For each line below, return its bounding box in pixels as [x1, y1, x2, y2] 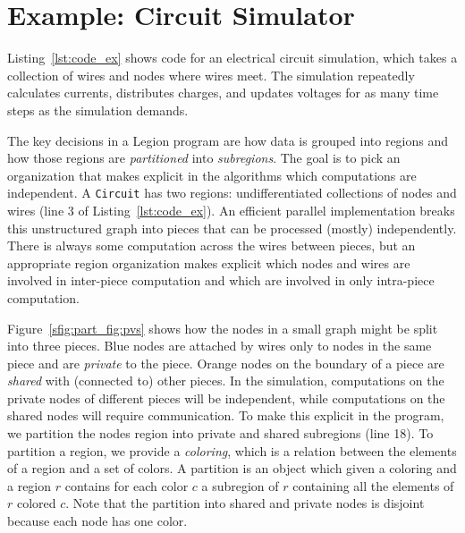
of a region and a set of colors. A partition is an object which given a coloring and [7, 459, 457, 478]
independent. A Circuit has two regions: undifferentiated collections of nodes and [7, 183, 457, 202]
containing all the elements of [292, 476, 454, 495]
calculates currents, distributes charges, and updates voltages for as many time [7, 83, 439, 102]
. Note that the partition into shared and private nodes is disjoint [65, 494, 425, 512]
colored [16, 494, 56, 512]
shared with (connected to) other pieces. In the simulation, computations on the [7, 371, 444, 390]
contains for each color [64, 476, 189, 495]
